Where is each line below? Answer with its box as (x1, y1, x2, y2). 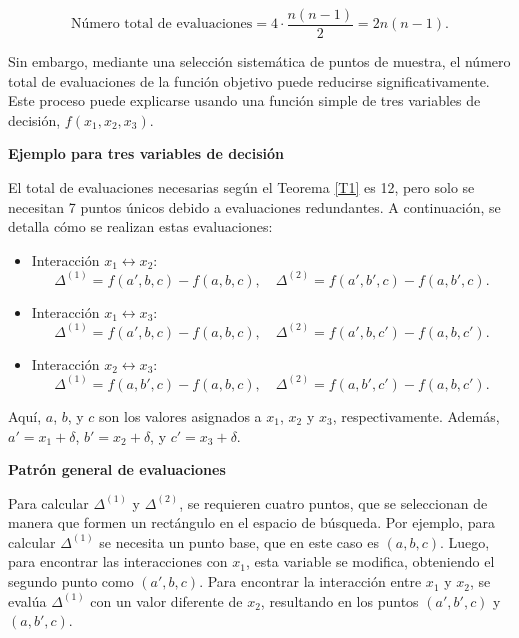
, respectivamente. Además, (332, 405, 500, 426)
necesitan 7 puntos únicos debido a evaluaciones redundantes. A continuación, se (8, 196, 501, 217)
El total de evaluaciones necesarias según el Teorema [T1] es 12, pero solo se (8, 177, 475, 198)
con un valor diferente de (90, 590, 243, 611)
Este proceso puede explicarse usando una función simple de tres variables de (8, 90, 481, 111)
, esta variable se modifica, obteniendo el (246, 551, 495, 572)
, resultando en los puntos (260, 590, 419, 611)
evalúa (8, 590, 47, 611)
